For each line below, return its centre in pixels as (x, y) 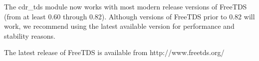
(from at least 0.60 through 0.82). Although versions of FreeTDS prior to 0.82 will (129, 16)
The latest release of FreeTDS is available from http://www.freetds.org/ (114, 52)
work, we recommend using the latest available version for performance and (119, 26)
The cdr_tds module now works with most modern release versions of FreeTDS (126, 6)
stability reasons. (30, 35)
